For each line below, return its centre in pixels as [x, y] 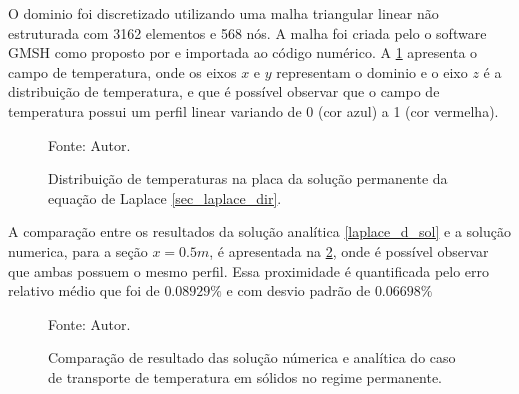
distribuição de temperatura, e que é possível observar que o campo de [224, 91]
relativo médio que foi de [84, 290]
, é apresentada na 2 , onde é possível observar [349, 250]
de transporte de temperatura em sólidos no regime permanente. [245, 376]
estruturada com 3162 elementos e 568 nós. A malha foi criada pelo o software [247, 32]
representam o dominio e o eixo [372, 71]
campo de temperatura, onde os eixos [122, 71]
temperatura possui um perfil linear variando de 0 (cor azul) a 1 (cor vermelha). [253, 110]
